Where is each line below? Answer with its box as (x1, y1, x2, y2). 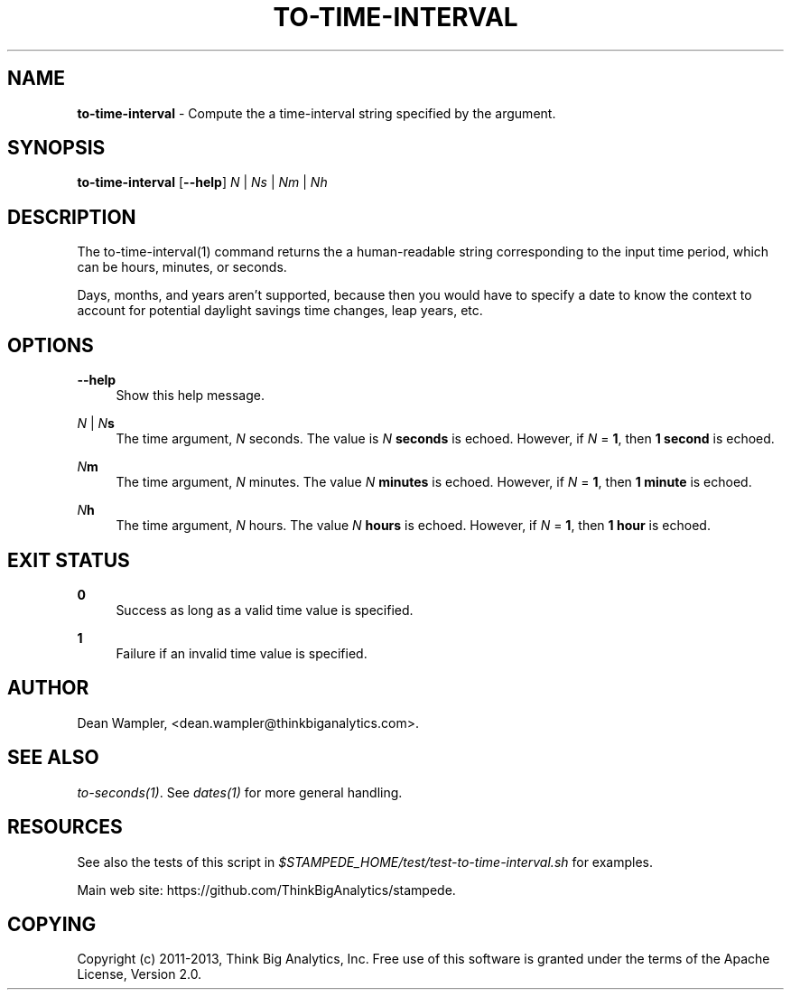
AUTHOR (7, 676, 89, 700)
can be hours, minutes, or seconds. (77, 259, 287, 275)
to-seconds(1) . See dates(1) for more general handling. (77, 784, 403, 800)
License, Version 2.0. (77, 966, 202, 983)
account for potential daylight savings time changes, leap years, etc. (77, 303, 483, 319)
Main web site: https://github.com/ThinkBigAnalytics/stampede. (77, 881, 456, 898)
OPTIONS (7, 333, 94, 357)
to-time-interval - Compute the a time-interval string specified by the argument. (77, 105, 556, 121)
